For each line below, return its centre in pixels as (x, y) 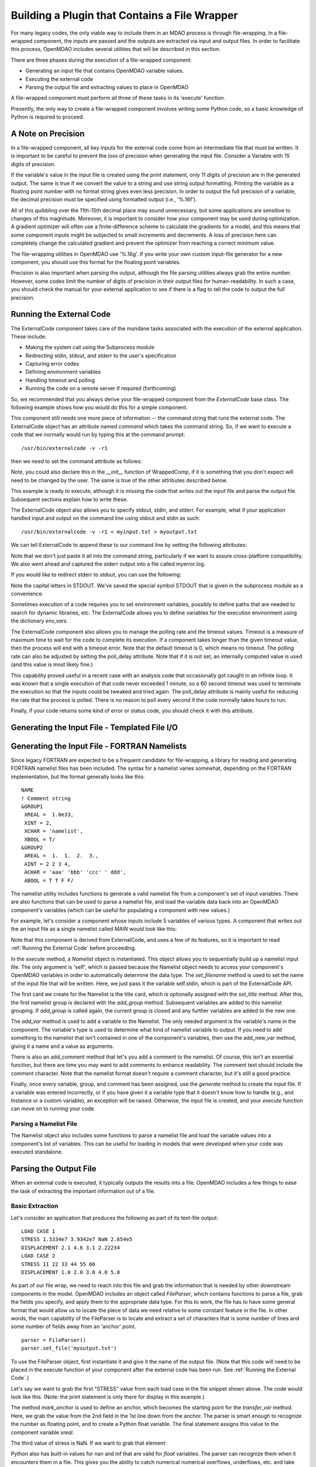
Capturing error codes (52, 364)
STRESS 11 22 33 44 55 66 (59, 1264)
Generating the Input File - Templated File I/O (95, 727)
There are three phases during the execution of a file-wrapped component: (102, 60)
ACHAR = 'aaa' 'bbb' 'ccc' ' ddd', (75, 872)
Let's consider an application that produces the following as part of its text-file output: (115, 1218)
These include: (29, 336)
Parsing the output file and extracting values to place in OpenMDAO (107, 87)
